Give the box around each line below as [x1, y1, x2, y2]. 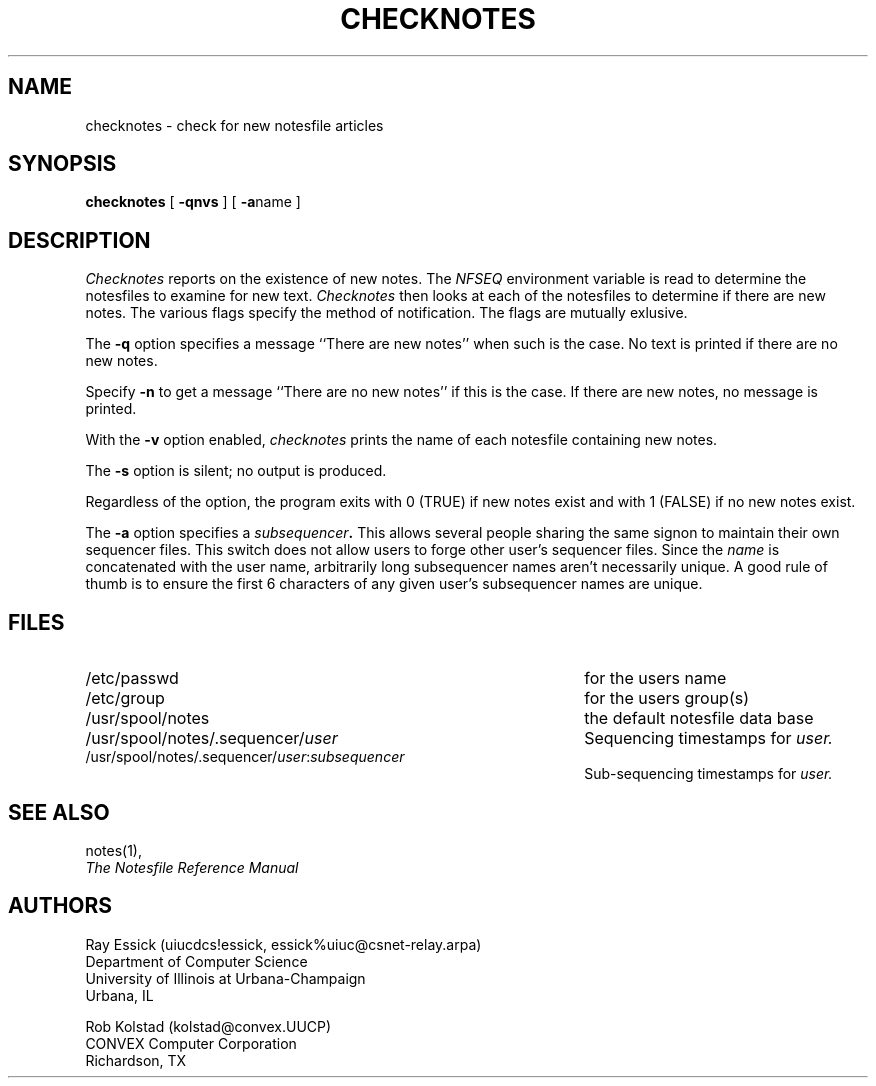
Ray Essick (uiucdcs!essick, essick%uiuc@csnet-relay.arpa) [85, 935, 482, 953]
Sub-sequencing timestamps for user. [584, 765, 833, 783]
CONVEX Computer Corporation [85, 1034, 297, 1052]
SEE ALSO [8, 799, 110, 825]
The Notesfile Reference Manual [85, 858, 299, 876]
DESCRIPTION [8, 227, 151, 253]
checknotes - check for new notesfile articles [85, 116, 384, 134]
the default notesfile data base [584, 708, 814, 729]
